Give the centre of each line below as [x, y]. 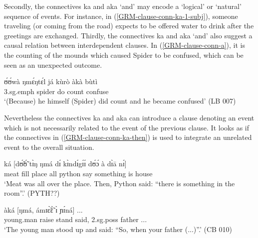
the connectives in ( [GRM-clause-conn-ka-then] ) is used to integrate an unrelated [128, 137]
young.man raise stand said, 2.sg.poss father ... [76, 219]
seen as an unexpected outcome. [53, 64]
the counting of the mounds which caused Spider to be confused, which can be [124, 55]
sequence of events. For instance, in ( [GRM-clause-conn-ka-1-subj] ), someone [121, 16]
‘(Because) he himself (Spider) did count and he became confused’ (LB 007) [120, 101]
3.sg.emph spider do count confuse [56, 91]
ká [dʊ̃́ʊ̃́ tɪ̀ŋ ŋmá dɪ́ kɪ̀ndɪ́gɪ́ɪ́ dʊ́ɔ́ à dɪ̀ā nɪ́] [65, 164]
